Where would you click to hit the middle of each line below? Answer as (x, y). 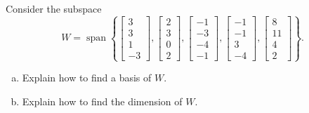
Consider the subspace (54, 8)
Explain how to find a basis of (87, 78)
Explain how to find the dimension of (102, 101)
